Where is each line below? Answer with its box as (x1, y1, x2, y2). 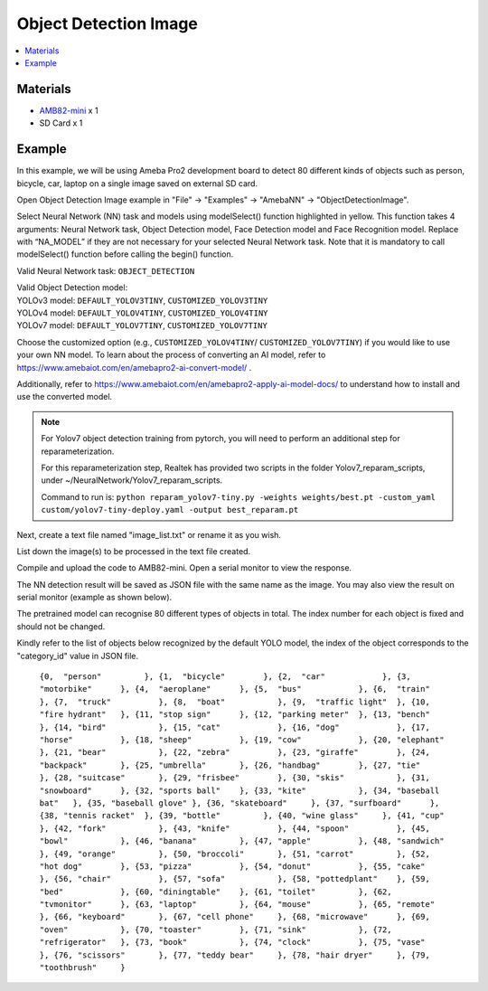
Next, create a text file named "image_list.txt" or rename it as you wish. (16, 529, 282, 540)
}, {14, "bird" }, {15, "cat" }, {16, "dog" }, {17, (39, 722, 431, 732)
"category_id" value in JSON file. (16, 650, 139, 661)
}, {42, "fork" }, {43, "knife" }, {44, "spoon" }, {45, (39, 823, 431, 834)
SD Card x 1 (39, 118, 83, 128)
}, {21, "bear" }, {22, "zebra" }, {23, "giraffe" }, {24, (39, 747, 431, 758)
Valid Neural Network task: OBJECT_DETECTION (16, 265, 195, 276)
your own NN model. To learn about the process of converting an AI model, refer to (16, 349, 326, 361)
